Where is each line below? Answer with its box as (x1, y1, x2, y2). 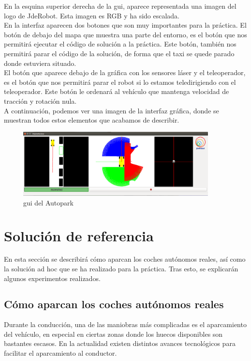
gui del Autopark (23, 197, 74, 207)
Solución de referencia (4, 226, 154, 246)
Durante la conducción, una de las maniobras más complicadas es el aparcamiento (4, 319, 247, 330)
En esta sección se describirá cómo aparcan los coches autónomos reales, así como (4, 254, 246, 264)
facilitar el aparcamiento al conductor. (4, 348, 117, 358)
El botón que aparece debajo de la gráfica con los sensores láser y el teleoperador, (4, 67, 246, 78)
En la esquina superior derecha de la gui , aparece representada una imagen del (4, 1, 236, 11)
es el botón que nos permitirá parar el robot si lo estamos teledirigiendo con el (4, 77, 236, 87)
